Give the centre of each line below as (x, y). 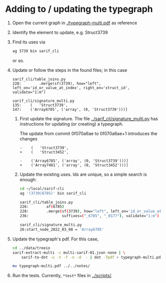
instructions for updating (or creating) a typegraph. (71, 124)
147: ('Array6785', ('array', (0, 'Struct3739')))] (70, 109)
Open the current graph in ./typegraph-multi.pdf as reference (75, 23)
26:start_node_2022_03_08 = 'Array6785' (62, 229)
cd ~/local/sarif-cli (42, 189)
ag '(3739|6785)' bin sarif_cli (53, 193)
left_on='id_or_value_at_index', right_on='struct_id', (71, 88)
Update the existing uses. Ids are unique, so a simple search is (83, 174)
